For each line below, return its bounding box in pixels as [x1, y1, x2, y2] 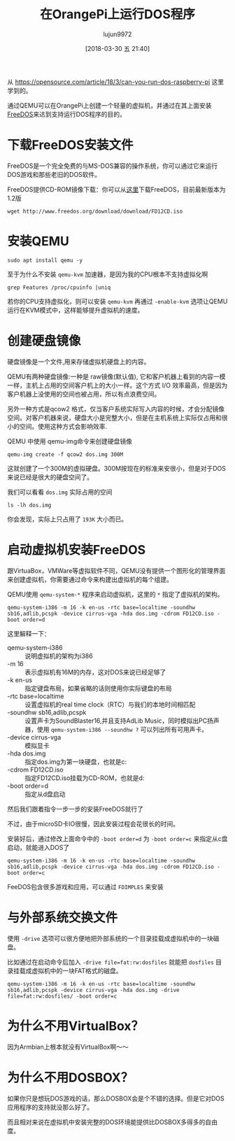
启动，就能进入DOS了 [7, 843, 70, 851]
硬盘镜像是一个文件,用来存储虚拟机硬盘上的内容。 [7, 357, 150, 366]
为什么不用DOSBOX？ [7, 1070, 134, 1085]
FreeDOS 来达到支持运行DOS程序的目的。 [7, 110, 126, 118]
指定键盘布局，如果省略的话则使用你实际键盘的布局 [24, 683, 172, 693]
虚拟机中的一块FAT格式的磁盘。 [31, 966, 122, 975]
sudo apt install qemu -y [7, 257, 83, 264]
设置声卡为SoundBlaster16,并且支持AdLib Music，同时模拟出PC [24, 716, 208, 725]
